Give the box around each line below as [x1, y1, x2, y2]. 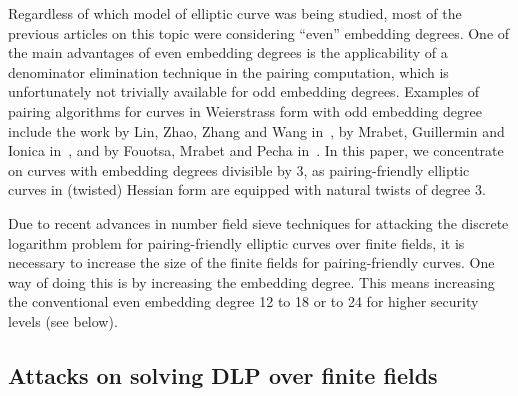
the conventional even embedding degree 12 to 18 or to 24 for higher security [8, 291, 479, 312]
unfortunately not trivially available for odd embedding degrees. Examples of [8, 81, 480, 102]
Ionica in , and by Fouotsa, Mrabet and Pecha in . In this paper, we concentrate [8, 140, 504, 161]
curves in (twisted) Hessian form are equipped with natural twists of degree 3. [8, 179, 486, 200]
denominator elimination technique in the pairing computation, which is [8, 61, 449, 82]
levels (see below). [8, 310, 118, 331]
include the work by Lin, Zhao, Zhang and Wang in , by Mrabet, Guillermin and [8, 120, 505, 141]
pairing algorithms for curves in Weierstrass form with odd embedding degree [8, 100, 482, 121]
